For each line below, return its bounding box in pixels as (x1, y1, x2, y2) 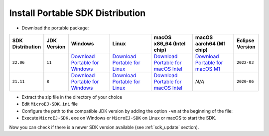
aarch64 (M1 (195, 40, 226, 47)
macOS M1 (195, 65, 221, 72)
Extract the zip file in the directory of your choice (21, 94, 123, 100)
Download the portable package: (21, 25, 89, 31)
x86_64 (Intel (153, 40, 186, 47)
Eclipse (237, 37, 255, 44)
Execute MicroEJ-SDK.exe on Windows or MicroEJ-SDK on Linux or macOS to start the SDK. (21, 115, 217, 121)
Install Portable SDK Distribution (9, 7, 146, 18)
